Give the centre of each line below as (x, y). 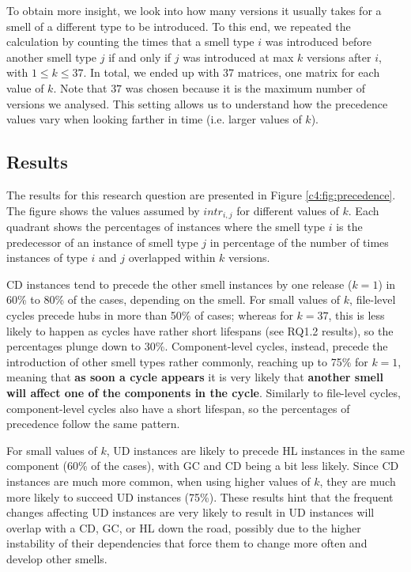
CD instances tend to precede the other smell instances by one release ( (179, 284)
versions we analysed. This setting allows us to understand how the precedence (197, 103)
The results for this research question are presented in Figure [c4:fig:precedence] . (201, 194)
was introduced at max (238, 57)
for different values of (288, 210)
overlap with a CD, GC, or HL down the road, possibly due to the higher (184, 527)
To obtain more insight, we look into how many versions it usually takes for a (194, 10)
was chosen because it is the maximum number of (245, 87)
